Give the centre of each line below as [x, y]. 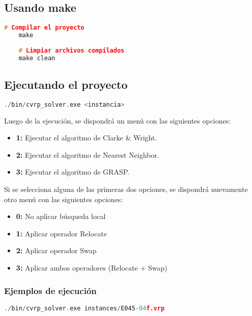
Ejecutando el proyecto [66, 84]
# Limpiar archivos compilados [72, 50]
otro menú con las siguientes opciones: [64, 199]
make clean [37, 58]
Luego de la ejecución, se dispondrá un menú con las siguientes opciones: [118, 120]
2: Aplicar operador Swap [56, 250]
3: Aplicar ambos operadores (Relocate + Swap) [92, 268]
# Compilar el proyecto [44, 28]
